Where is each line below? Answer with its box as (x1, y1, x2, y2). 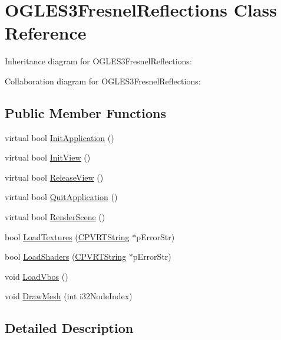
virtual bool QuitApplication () (5, 191, 118, 203)
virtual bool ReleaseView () (5, 171, 104, 183)
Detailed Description (5, 319, 134, 337)
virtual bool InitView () (5, 151, 91, 164)
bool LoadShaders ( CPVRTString (5, 250, 127, 263)
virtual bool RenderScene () (5, 211, 105, 223)
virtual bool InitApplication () (5, 131, 114, 143)
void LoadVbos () (5, 270, 68, 282)
